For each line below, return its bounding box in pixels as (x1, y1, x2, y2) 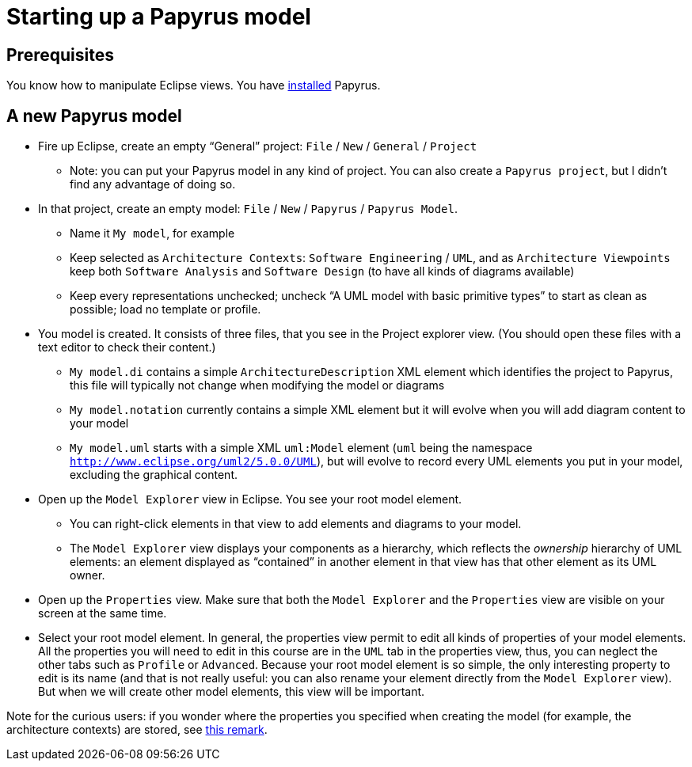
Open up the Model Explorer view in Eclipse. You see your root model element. (38, 492, 462, 507)
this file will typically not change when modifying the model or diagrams (70, 378, 445, 393)
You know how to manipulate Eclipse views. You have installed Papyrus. (6, 78, 381, 93)
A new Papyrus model (6, 105, 182, 126)
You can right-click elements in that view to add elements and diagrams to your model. (70, 517, 522, 531)
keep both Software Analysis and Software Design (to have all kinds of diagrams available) (70, 264, 575, 279)
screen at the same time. (38, 606, 167, 621)
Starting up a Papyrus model (6, 3, 311, 30)
